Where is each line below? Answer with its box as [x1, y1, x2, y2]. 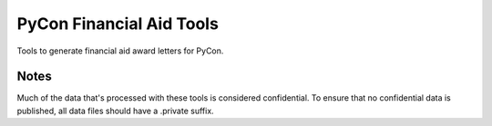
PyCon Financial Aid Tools [16, 14, 219, 34]
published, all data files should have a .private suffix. [16, 105, 214, 116]
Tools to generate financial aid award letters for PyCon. [16, 45, 224, 56]
